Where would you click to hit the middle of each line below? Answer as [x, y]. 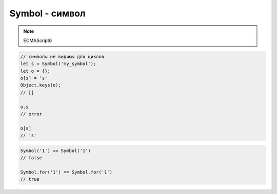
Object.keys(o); [41, 85]
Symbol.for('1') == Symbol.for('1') [66, 172]
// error [31, 114]
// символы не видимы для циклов [62, 57]
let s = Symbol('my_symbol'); [58, 64]
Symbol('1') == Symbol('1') [55, 150]
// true [30, 179]
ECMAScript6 [38, 40]
